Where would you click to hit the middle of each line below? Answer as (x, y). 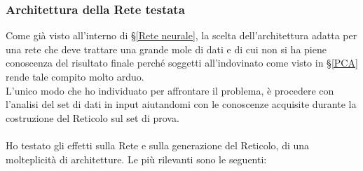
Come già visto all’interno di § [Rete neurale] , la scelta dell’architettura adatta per (181, 35)
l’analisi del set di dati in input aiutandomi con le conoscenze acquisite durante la (181, 104)
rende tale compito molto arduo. (75, 76)
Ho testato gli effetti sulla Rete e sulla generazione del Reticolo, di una (158, 145)
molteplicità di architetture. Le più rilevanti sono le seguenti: (136, 159)
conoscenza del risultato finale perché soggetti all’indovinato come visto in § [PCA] (182, 63)
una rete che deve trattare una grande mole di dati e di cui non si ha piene (166, 49)
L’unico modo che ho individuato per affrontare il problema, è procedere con (170, 90)
